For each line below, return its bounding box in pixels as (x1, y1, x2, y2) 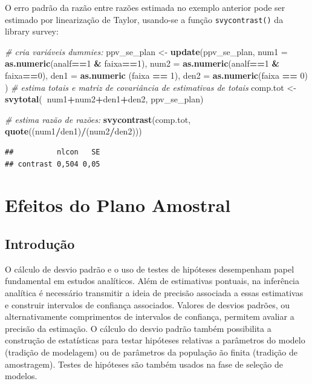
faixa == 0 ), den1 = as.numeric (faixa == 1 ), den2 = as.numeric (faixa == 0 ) (5, 69, 308, 82)
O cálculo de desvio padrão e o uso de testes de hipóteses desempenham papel (5, 262, 294, 275)
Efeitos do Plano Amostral (5, 193, 231, 217)
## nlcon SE (5, 148, 100, 156)
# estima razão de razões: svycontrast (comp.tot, (5, 113, 191, 125)
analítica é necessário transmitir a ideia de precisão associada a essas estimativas (5, 286, 304, 299)
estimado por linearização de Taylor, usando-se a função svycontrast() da (5, 13, 284, 25)
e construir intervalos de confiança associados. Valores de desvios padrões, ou (5, 298, 290, 311)
